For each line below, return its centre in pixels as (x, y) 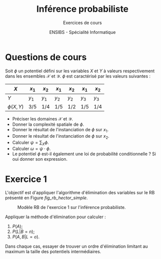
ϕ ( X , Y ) (16, 107)
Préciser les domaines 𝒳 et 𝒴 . (42, 119)
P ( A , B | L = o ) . (26, 237)
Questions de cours (46, 57)
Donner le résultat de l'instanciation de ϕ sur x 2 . (61, 136)
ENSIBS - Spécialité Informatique (82, 32)
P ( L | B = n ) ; (23, 231)
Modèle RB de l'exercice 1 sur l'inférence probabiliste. (72, 207)
